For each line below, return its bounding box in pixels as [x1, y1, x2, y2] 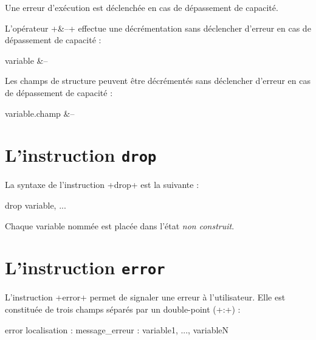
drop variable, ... [5, 199, 66, 211]
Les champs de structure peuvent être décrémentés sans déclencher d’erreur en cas [5, 74, 311, 87]
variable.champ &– [5, 106, 75, 119]
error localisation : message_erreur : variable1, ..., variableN [5, 323, 229, 336]
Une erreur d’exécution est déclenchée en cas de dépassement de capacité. [5, 1, 278, 13]
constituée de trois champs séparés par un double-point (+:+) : [5, 303, 241, 316]
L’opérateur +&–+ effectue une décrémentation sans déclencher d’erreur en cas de [5, 21, 311, 34]
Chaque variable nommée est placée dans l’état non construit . [5, 219, 235, 232]
